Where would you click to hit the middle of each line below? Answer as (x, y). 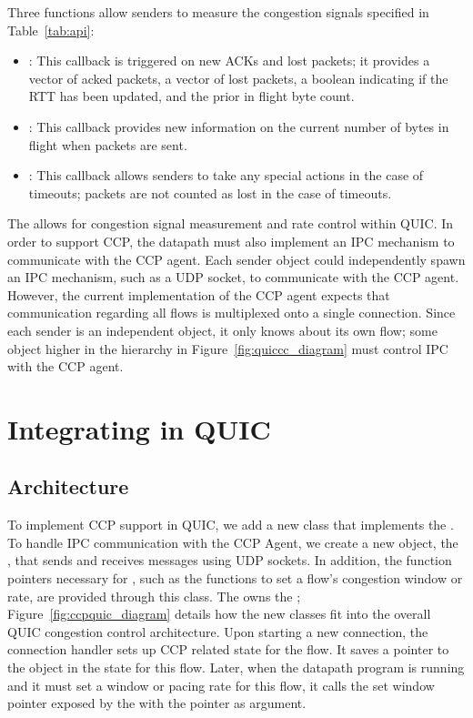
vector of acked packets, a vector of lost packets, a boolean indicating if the (238, 78)
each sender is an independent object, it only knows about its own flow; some (222, 330)
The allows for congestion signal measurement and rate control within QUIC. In (231, 223)
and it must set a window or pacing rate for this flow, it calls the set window (221, 685)
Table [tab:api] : (51, 30)
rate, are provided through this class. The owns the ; (154, 596)
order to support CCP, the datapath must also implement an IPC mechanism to (231, 241)
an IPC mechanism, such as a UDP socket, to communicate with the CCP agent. (233, 277)
